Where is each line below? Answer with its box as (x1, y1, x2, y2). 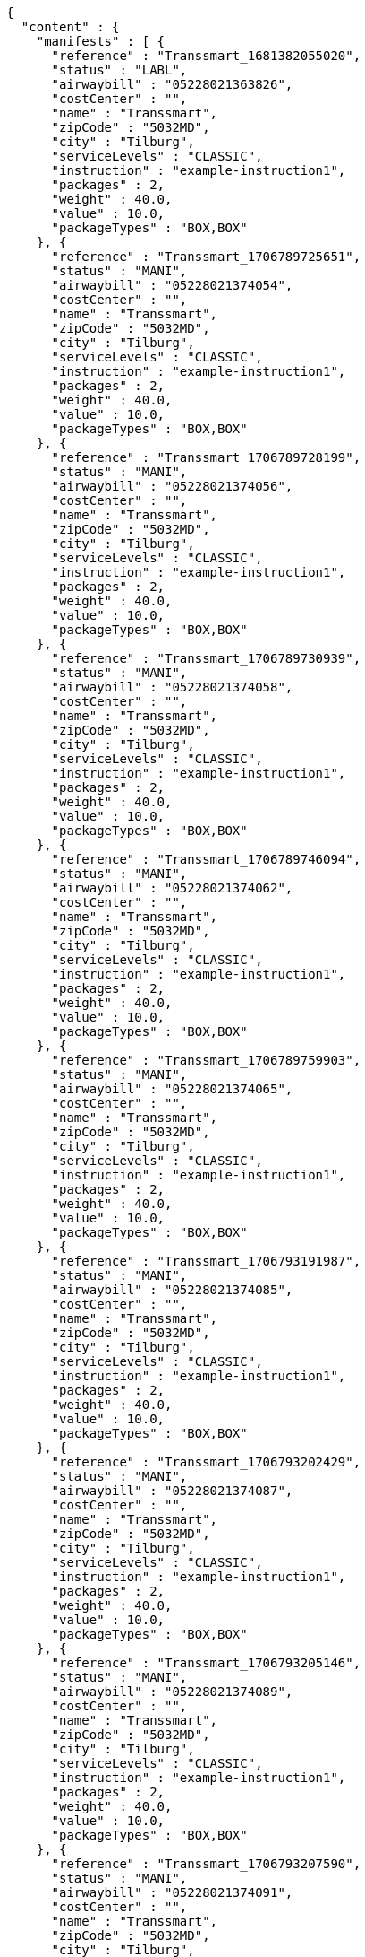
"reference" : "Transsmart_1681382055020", (51, 48, 361, 63)
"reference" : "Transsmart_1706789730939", (51, 651, 361, 665)
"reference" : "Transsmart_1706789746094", (51, 852, 361, 866)
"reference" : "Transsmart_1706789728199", (51, 450, 361, 465)
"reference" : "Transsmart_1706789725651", (51, 249, 361, 264)
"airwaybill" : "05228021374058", (51, 680, 293, 694)
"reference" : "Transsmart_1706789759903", (51, 1053, 361, 1067)
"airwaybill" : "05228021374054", (51, 278, 293, 292)
